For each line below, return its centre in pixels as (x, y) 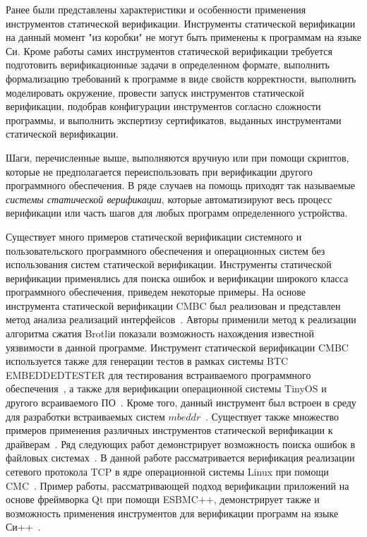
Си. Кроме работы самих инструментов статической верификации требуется (169, 50)
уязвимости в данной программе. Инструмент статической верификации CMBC (177, 347)
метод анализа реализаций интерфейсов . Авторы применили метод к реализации (181, 319)
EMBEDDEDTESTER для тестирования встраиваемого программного (158, 374)
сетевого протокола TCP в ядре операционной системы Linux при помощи (167, 471)
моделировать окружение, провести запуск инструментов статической (155, 92)
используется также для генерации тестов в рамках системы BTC (147, 361)
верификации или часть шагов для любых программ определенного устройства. (177, 213)
